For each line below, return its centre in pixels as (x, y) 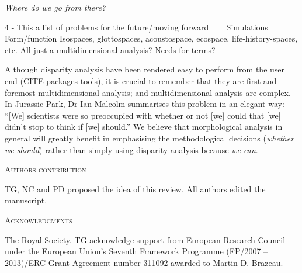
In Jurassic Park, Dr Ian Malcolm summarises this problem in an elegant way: (145, 104)
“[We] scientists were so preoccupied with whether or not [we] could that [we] (143, 115)
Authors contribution (46, 169)
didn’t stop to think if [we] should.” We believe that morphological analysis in (144, 127)
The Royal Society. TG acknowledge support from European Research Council (145, 239)
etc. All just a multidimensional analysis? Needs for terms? (110, 49)
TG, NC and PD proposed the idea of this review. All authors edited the (135, 189)
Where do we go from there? (55, 7)
